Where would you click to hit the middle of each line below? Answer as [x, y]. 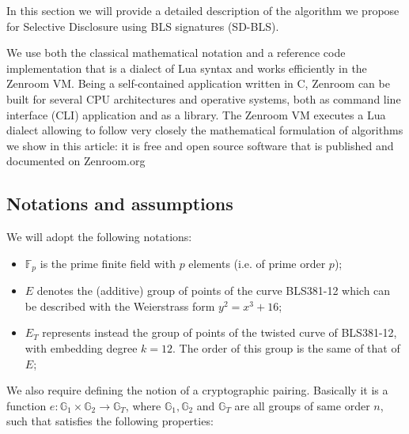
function [27, 405]
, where [143, 405]
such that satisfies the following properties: [110, 421]
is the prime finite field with [108, 263]
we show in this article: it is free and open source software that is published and [200, 145]
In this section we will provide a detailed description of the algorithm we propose [203, 10]
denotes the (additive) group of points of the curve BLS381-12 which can [214, 291]
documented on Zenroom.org [76, 161]
